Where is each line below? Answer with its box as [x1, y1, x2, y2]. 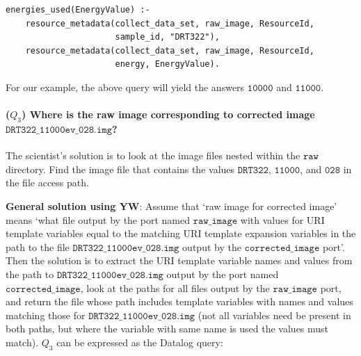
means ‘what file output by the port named [6, 212, 190, 227]
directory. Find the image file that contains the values [6, 161, 235, 176]
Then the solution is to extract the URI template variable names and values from [6, 253, 353, 268]
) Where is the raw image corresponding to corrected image [22, 107, 315, 122]
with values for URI [240, 212, 325, 227]
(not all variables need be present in [198, 307, 351, 322]
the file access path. [6, 175, 89, 190]
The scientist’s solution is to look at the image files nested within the [6, 148, 300, 163]
